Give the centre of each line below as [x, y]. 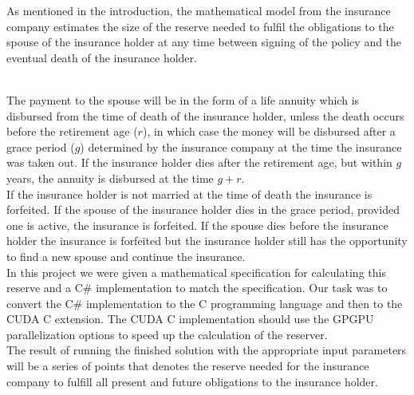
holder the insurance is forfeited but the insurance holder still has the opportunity [207, 241]
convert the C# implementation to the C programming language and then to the [205, 303]
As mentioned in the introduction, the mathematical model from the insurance [199, 10]
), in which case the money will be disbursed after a [269, 131]
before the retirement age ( [72, 131]
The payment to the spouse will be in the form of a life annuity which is [183, 99]
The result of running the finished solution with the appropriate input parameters [207, 350]
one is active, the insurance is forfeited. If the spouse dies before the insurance [197, 225]
